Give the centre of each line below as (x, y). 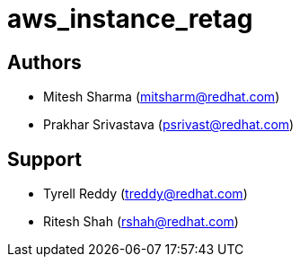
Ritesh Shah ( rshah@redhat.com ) (141, 222)
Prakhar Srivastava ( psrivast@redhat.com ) (169, 125)
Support (44, 159)
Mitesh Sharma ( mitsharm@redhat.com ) (162, 97)
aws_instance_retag (130, 19)
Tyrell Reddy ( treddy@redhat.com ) (146, 194)
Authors (44, 62)
